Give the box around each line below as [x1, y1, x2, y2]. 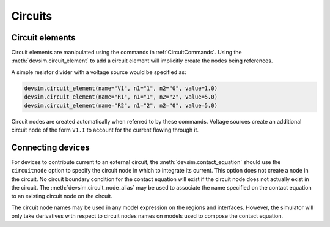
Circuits [11, 9, 53, 23]
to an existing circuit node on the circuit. [11, 193, 113, 200]
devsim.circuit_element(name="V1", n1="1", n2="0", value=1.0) [24, 84, 218, 92]
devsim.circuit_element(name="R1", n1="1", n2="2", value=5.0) [24, 94, 218, 100]
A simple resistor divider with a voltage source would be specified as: [11, 68, 186, 76]
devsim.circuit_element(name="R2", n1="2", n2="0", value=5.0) [24, 102, 218, 109]
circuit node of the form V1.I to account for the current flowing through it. [11, 126, 199, 133]
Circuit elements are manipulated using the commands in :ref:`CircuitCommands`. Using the [11, 49, 243, 56]
